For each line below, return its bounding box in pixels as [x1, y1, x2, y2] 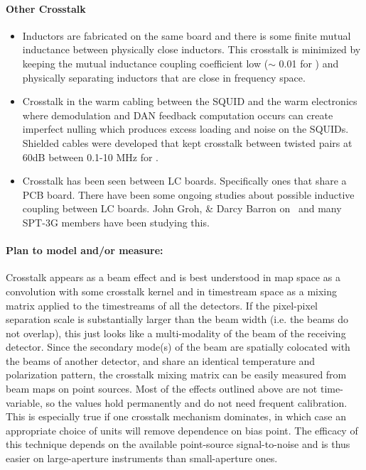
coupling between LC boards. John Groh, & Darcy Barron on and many [22, 201, 342, 216]
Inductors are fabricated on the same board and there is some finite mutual [22, 28, 351, 43]
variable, [6, 395, 43, 410]
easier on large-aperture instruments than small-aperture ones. [6, 451, 278, 466]
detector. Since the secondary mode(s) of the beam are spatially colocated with [6, 339, 350, 354]
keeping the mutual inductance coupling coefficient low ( [22, 55, 269, 70]
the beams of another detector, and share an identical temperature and [6, 353, 316, 368]
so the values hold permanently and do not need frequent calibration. [45, 395, 348, 410]
